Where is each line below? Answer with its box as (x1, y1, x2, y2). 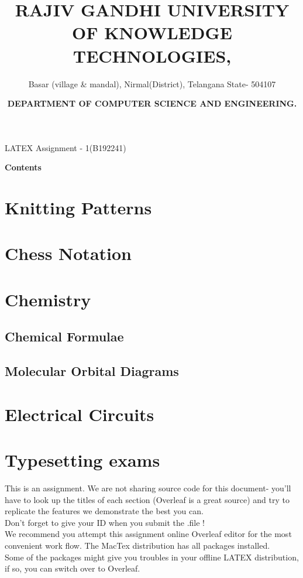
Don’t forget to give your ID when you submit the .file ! (5, 516, 205, 528)
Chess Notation (5, 241, 132, 265)
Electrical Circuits (5, 402, 154, 426)
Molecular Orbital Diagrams (5, 362, 179, 380)
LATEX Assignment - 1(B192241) (5, 141, 126, 153)
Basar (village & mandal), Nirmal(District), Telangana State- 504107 (28, 77, 276, 90)
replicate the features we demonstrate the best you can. (5, 505, 204, 517)
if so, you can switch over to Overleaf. (5, 562, 140, 574)
